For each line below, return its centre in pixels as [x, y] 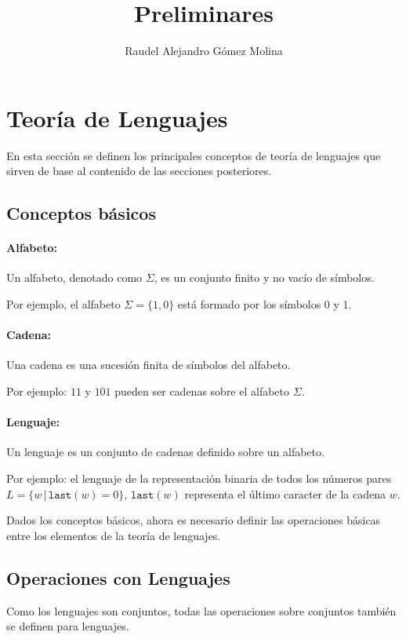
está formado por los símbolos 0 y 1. [265, 304]
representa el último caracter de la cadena [285, 493]
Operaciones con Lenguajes [118, 577]
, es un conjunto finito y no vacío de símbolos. [264, 278]
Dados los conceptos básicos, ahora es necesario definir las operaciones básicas [194, 520]
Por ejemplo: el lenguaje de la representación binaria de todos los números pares [199, 478]
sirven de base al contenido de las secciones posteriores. [139, 171]
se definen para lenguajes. [68, 626]
